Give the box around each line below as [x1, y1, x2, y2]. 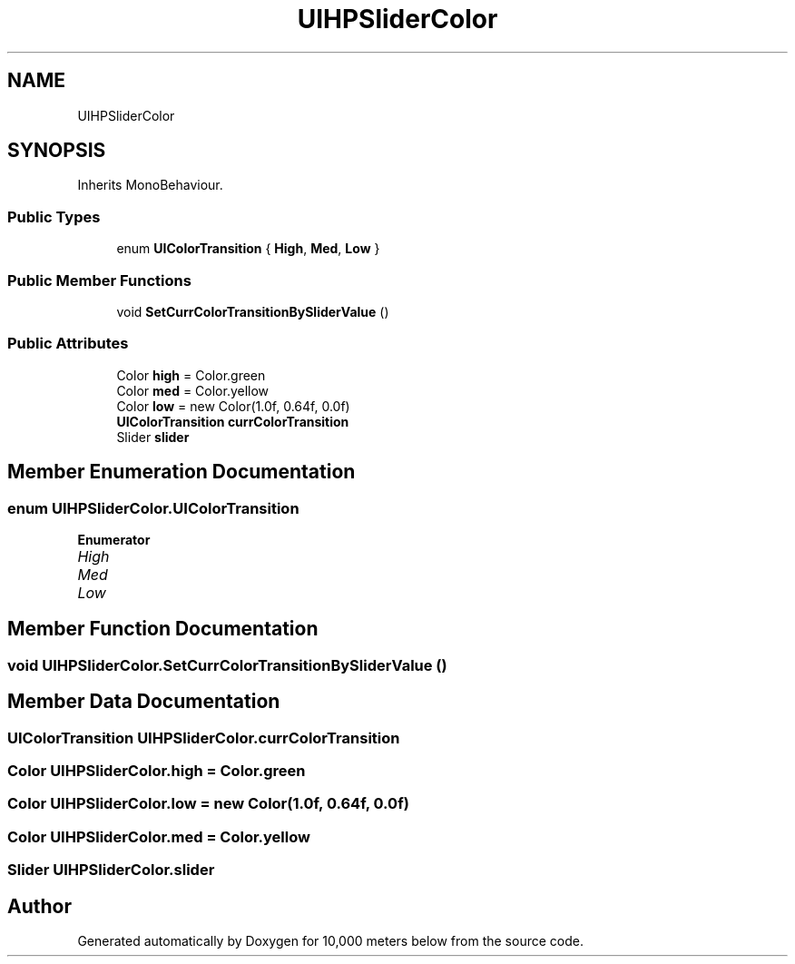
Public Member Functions [7, 271, 191, 290]
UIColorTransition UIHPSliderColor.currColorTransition [7, 728, 400, 747]
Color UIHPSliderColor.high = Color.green [7, 761, 306, 780]
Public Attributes [7, 334, 129, 353]
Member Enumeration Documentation [7, 460, 356, 484]
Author [7, 894, 72, 918]
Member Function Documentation [7, 617, 319, 641]
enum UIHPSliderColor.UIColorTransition [7, 498, 299, 517]
